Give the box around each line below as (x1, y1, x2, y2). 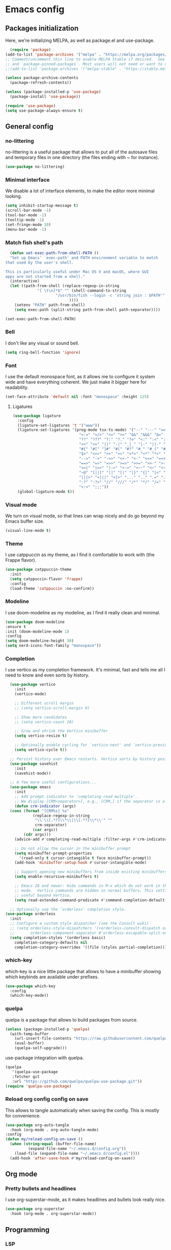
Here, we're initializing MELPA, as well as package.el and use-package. (5, 37, 155, 43)
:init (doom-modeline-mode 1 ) (5, 629, 70, 634)
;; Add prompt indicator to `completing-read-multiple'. (14, 794, 138, 799)
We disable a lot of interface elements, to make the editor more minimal (5, 188, 155, 194)
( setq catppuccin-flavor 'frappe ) (10, 576, 83, 582)
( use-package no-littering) (5, 164, 65, 169)
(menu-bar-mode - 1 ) (5, 227, 47, 232)
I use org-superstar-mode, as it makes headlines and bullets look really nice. (5, 1196, 166, 1203)
